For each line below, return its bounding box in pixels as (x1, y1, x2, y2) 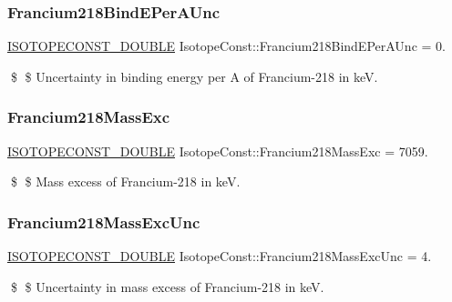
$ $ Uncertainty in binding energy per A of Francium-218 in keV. (10, 66, 378, 86)
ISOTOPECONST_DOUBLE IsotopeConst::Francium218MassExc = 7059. (7, 141, 428, 160)
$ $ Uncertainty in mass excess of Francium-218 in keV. (10, 277, 324, 296)
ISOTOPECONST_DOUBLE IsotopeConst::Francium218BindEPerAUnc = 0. (7, 36, 446, 55)
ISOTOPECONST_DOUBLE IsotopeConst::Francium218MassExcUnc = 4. (7, 247, 432, 266)
